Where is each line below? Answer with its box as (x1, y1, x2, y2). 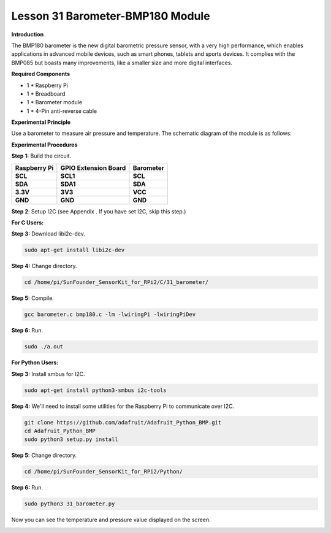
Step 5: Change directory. (11, 451, 77, 459)
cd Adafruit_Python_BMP (24, 428, 96, 435)
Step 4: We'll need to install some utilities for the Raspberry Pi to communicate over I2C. (11, 402, 235, 410)
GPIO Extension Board (60, 163, 126, 172)
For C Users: (11, 219, 44, 226)
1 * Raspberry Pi (26, 82, 69, 89)
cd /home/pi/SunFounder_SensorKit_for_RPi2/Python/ (24, 468, 183, 475)
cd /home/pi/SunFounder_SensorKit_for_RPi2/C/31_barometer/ (24, 279, 209, 286)
